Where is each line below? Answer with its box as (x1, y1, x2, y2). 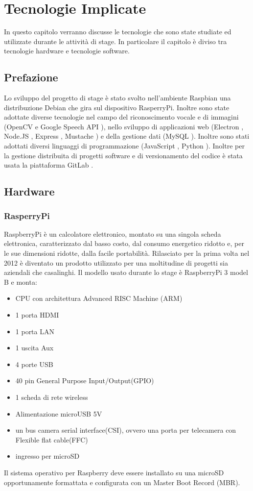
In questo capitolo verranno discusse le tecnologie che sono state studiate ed (4, 26, 231, 37)
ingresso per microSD (15, 451, 80, 461)
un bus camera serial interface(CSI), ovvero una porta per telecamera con (15, 425, 236, 435)
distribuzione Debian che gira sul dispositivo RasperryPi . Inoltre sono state (4, 102, 230, 112)
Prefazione (4, 70, 58, 85)
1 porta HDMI (15, 310, 59, 320)
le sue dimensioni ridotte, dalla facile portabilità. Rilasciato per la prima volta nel (4, 248, 250, 258)
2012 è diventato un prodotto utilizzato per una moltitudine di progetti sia (4, 257, 228, 268)
